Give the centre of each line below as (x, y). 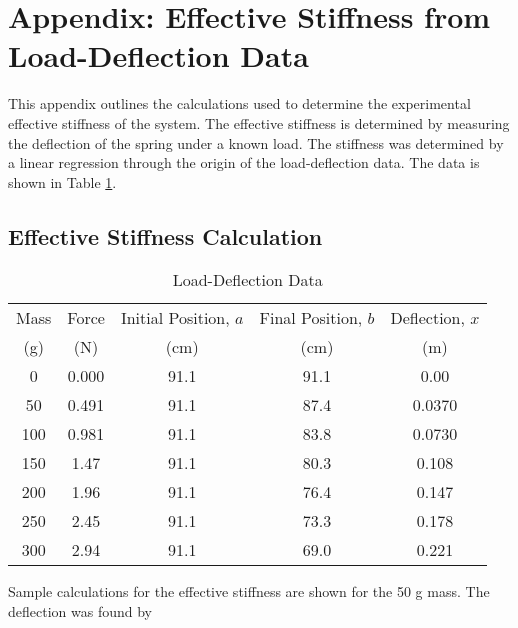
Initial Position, (175, 318)
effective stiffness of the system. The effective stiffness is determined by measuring (259, 122)
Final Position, (311, 318)
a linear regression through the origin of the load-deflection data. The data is (244, 162)
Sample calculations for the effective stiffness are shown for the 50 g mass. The (249, 591)
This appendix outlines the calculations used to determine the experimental (239, 103)
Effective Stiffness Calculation (165, 235)
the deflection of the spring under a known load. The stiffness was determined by (256, 142)
